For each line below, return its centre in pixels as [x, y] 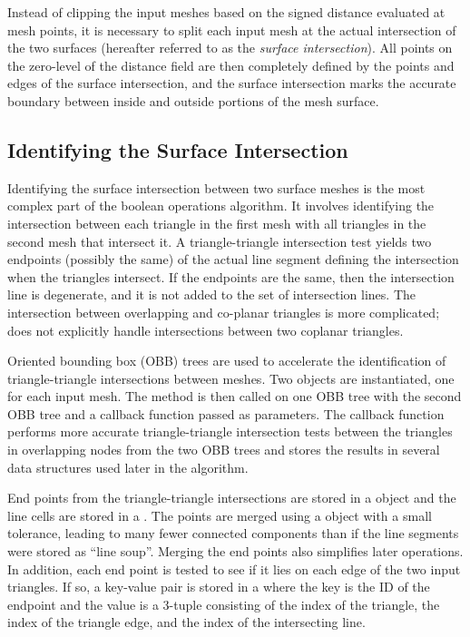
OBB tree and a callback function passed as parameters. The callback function [226, 413]
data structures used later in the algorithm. [128, 467]
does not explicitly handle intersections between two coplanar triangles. [206, 330]
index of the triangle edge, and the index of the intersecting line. [186, 622]
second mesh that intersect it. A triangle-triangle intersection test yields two [220, 241]
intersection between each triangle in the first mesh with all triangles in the [217, 223]
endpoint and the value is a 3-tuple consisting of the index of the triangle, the [224, 604]
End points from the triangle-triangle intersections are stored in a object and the [232, 498]
